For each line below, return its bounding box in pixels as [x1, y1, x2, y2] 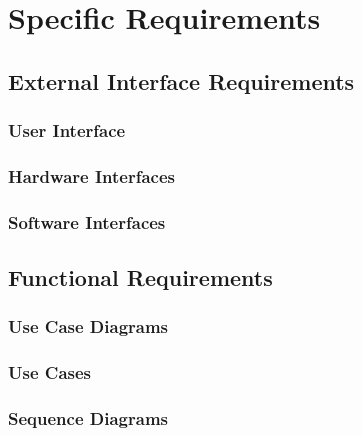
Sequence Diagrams [8, 406, 168, 431]
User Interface [8, 118, 126, 143]
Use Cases [8, 360, 92, 385]
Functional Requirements [8, 262, 273, 293]
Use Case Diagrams [8, 314, 169, 339]
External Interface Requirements [8, 65, 355, 96]
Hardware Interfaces [8, 163, 175, 188]
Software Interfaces [8, 209, 166, 234]
